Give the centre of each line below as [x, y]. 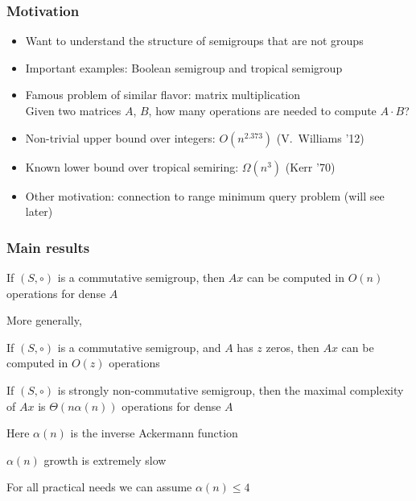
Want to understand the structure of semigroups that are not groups [194, 41]
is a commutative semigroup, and [139, 347]
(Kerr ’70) [310, 166]
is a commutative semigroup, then [141, 277]
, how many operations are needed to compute [262, 110]
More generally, [44, 320]
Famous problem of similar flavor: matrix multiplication [163, 95]
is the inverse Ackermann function [154, 433]
